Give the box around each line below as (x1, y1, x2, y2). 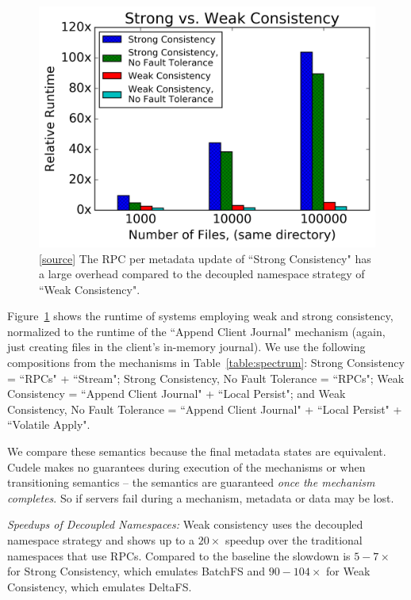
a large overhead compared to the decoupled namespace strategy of (39, 266, 365, 282)
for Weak (326, 563, 371, 579)
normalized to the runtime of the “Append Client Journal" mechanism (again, (7, 323, 386, 339)
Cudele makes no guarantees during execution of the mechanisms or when (7, 458, 366, 475)
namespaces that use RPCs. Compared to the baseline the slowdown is (7, 547, 351, 564)
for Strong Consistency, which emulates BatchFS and (7, 563, 266, 579)
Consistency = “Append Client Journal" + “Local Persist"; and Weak (7, 385, 346, 402)
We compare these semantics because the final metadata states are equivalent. (7, 443, 386, 460)
